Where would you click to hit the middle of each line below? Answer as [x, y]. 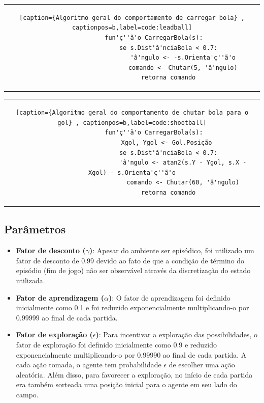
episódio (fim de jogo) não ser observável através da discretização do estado [133, 270]
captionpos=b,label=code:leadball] [132, 28]
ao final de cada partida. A [205, 354]
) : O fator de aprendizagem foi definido [169, 297]
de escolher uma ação [202, 365]
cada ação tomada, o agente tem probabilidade [89, 365]
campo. [27, 394]
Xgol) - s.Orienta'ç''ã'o [132, 172]
